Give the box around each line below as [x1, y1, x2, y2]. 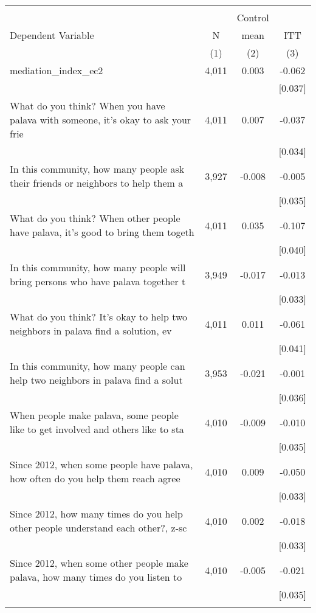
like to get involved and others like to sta [10, 422, 184, 436]
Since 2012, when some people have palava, [10, 457, 193, 471]
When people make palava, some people [10, 408, 179, 422]
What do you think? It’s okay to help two [10, 310, 188, 324]
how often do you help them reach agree [10, 471, 180, 485]
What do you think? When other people [10, 211, 180, 225]
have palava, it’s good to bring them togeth [10, 225, 194, 239]
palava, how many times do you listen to [10, 570, 182, 584]
